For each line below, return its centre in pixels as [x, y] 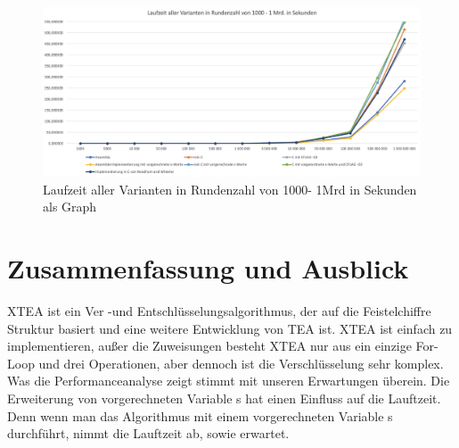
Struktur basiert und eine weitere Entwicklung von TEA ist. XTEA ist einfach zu [230, 328]
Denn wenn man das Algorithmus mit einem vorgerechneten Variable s [200, 415]
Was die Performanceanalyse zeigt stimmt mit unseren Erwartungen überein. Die [229, 381]
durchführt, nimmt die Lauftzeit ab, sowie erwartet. [148, 433]
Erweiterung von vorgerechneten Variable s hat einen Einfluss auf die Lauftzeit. [224, 398]
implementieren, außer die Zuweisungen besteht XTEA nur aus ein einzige [209, 346]
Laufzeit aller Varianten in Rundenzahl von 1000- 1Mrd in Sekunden [230, 189]
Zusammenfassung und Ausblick [208, 268]
